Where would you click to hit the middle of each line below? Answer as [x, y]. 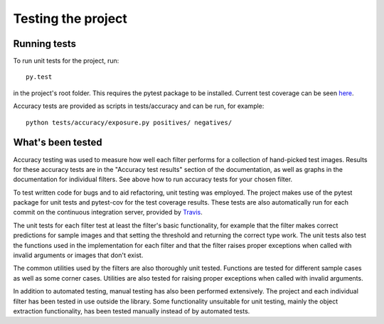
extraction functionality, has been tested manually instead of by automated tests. [132, 311]
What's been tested [58, 142]
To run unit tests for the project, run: [66, 61]
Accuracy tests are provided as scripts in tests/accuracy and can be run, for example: [139, 106]
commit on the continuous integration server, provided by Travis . [108, 212]
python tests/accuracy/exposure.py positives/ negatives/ [129, 122]
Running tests [45, 44]
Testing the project [70, 18]
